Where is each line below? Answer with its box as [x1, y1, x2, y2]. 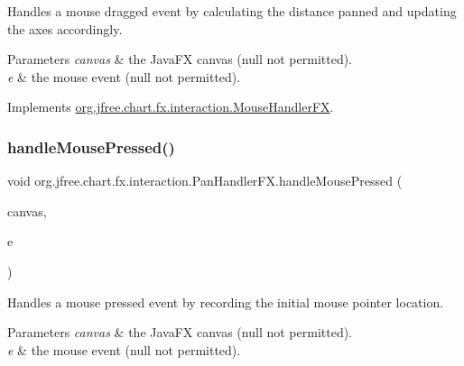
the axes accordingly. [7, 19, 123, 38]
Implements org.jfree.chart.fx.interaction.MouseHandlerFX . [7, 97, 334, 116]
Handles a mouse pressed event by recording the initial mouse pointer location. [7, 292, 444, 311]
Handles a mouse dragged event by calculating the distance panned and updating [7, 2, 457, 20]
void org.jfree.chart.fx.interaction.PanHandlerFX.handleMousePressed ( [7, 171, 403, 190]
